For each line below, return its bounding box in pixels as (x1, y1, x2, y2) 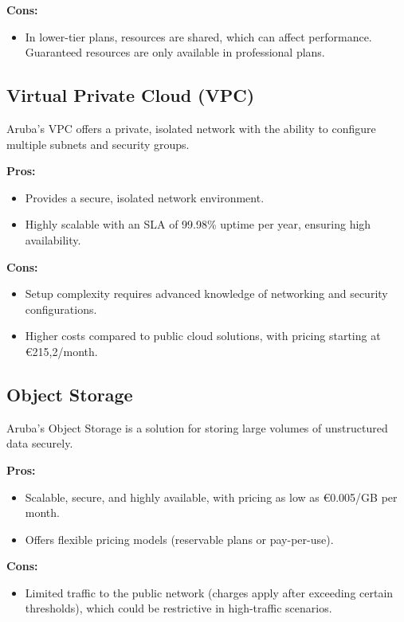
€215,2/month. (25, 342, 98, 359)
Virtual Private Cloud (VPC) (6, 83, 255, 108)
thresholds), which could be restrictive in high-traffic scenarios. (25, 600, 332, 616)
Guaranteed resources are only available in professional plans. (25, 44, 325, 61)
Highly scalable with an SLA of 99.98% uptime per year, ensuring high (25, 216, 371, 233)
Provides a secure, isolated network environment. (25, 189, 265, 205)
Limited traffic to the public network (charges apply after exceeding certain (25, 584, 394, 600)
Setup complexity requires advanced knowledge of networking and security (25, 285, 388, 302)
